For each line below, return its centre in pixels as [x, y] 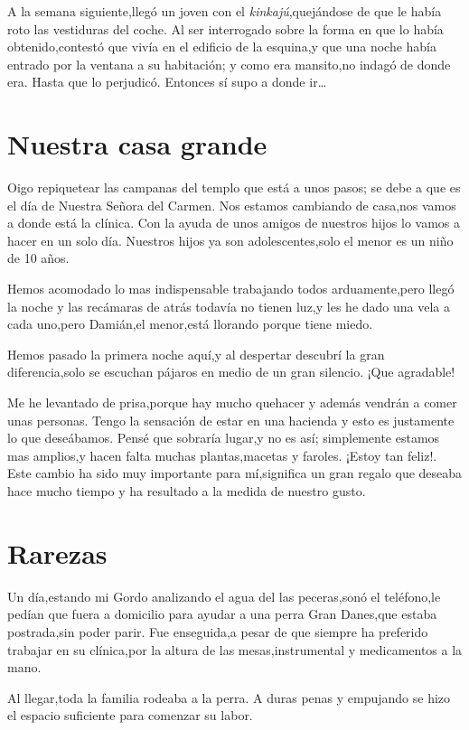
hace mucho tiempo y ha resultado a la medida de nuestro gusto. [187, 491]
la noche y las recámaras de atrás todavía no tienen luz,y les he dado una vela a [229, 306]
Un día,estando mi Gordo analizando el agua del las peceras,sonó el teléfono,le [224, 596]
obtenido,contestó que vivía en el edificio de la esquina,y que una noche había [222, 47]
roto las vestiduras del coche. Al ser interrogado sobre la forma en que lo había [225, 28]
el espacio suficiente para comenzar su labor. [130, 715]
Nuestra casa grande [137, 144]
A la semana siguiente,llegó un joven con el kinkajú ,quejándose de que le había [225, 11]
